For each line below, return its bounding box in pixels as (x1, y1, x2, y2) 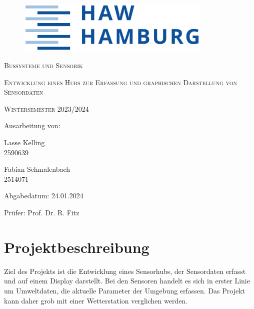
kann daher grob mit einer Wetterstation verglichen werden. (4, 295, 188, 305)
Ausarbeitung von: (4, 120, 60, 131)
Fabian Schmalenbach (4, 164, 70, 174)
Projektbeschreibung (4, 236, 149, 257)
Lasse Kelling (4, 137, 45, 148)
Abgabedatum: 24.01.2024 (4, 190, 83, 201)
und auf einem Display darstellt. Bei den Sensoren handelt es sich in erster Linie (4, 275, 250, 286)
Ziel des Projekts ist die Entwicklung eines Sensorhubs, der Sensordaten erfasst (4, 265, 246, 276)
